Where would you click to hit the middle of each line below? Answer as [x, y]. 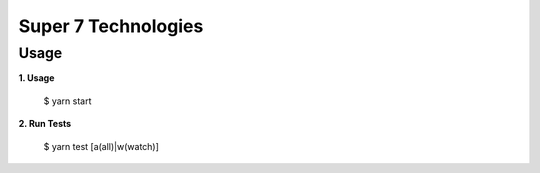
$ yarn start [67, 101]
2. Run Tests [45, 124]
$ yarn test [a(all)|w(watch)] [101, 146]
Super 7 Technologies [111, 26]
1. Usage [36, 78]
